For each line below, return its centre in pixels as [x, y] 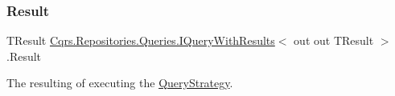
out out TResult [334, 40]
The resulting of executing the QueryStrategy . [120, 83]
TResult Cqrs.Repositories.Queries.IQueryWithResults [141, 40]
